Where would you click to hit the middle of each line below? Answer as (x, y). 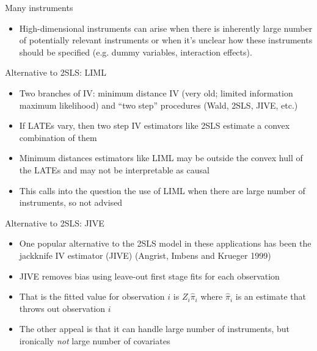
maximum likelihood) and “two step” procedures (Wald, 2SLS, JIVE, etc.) (158, 105)
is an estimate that (271, 296)
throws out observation (62, 308)
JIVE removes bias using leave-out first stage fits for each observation (149, 276)
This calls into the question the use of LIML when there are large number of (162, 190)
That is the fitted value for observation (92, 296)
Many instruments (39, 7)
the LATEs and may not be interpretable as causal (114, 169)
